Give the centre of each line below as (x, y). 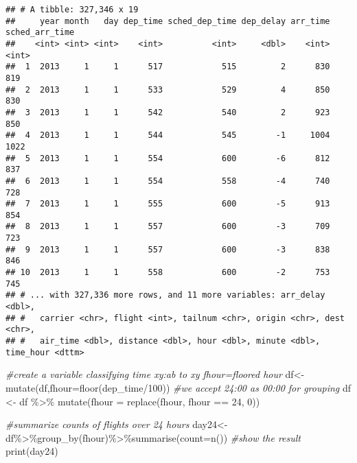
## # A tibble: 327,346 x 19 (72, 10)
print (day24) (32, 451)
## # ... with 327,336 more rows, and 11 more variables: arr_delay (165, 295)
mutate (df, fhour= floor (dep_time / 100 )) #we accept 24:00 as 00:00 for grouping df (178, 387)
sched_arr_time (40, 33)
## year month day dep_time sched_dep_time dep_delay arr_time (168, 21)
